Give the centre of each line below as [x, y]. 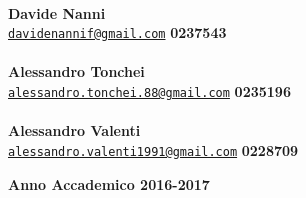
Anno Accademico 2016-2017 [109, 183]
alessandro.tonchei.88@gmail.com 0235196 [149, 91]
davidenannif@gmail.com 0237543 [117, 32]
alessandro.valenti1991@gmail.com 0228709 [153, 149]
